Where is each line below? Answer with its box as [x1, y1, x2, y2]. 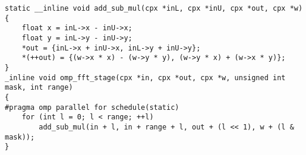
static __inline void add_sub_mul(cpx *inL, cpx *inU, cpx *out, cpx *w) [5, 4, 303, 12]
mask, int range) [5, 83, 73, 92]
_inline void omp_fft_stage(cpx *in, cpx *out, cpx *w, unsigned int [5, 73, 286, 82]
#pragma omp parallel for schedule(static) [5, 103, 179, 112]
